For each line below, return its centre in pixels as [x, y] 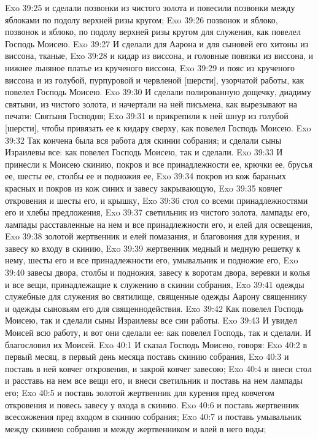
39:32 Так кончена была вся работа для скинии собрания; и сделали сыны [143, 140]
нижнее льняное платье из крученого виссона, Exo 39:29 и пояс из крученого [150, 67]
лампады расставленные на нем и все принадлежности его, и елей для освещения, [159, 224]
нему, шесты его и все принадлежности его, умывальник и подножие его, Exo [152, 260]
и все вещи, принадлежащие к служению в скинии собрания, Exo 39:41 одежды [155, 284]
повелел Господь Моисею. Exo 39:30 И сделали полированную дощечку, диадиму [158, 92]
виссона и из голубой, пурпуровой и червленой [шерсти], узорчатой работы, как [155, 80]
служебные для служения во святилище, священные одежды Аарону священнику [156, 296]
